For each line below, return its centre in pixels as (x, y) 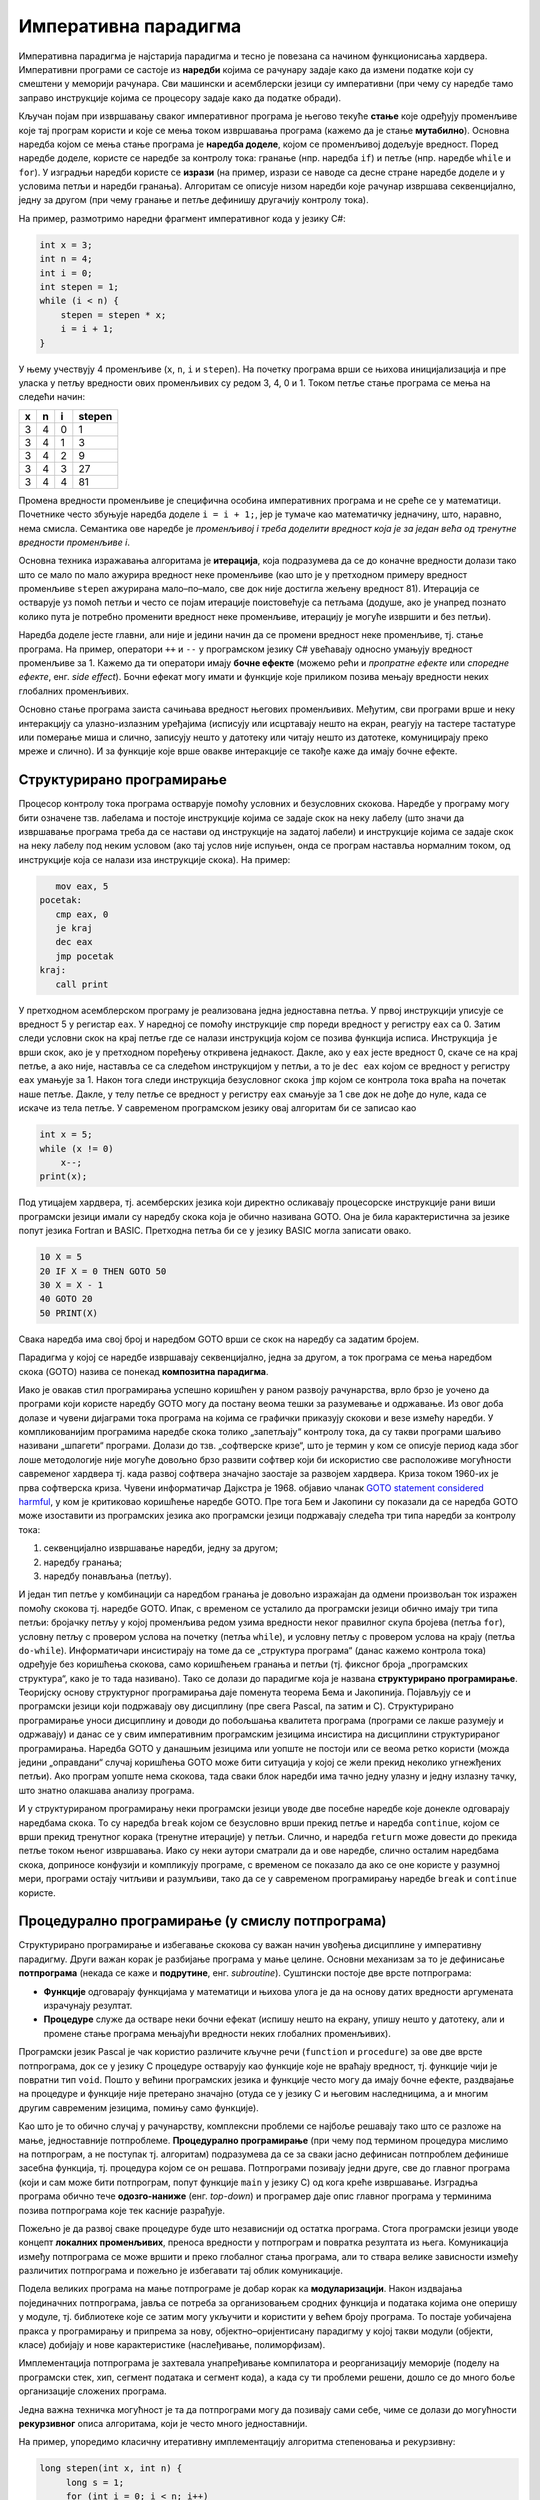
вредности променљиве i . (74, 542)
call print (82, 984)
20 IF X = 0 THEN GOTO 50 (103, 1271)
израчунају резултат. (88, 2006)
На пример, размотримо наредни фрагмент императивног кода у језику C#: (182, 218)
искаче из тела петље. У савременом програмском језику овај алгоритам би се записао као (217, 1108)
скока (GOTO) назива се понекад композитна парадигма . (143, 1371)
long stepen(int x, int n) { (111, 2468)
